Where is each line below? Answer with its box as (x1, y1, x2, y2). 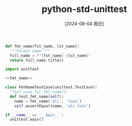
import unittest (5, 66, 39, 72)
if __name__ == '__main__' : (5, 112, 64, 117)
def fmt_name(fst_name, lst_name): (5, 43, 80, 48)
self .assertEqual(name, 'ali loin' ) (14, 103, 91, 108)
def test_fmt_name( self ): (10, 94, 64, 99)
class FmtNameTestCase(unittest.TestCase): (5, 85, 98, 90)
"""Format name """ (10, 48, 51, 53)
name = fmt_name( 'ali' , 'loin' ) (14, 98, 82, 103)
